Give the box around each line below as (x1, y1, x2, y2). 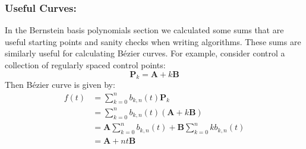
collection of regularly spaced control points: (5, 59, 166, 71)
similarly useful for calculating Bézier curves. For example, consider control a (5, 47, 285, 59)
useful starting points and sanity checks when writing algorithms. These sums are (5, 35, 301, 47)
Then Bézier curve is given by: (5, 78, 115, 91)
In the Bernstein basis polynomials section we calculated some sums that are (5, 24, 284, 36)
